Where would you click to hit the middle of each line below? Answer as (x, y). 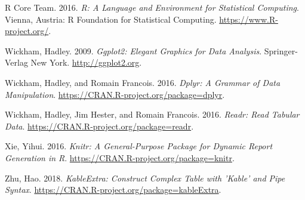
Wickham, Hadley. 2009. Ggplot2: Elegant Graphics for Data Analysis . (133, 50)
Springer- (281, 50)
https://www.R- (249, 19)
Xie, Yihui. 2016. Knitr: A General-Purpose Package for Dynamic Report (139, 146)
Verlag (16, 62)
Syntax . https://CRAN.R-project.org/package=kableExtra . (113, 190)
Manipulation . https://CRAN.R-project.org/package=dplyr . (115, 94)
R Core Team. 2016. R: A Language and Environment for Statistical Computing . (152, 7)
